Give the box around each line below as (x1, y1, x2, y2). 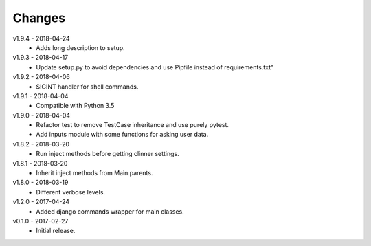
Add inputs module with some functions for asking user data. (36, 131, 209, 139)
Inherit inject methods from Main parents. (36, 169, 153, 177)
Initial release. (36, 227, 76, 235)
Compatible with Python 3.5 (36, 102, 115, 110)
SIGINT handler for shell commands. (36, 82, 139, 91)
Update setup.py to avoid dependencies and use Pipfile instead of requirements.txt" (36, 63, 274, 71)
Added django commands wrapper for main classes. (36, 207, 185, 216)
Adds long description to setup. (36, 43, 125, 52)
